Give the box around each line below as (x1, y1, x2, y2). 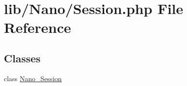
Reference (4, 17, 71, 37)
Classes (4, 50, 41, 65)
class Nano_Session (4, 73, 62, 83)
